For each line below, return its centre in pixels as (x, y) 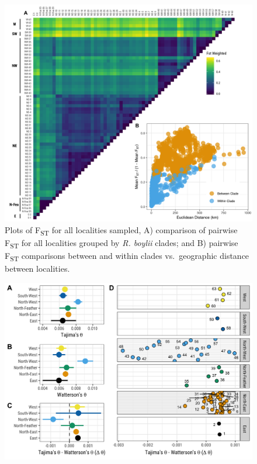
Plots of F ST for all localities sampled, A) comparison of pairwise (121, 230)
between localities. (37, 268)
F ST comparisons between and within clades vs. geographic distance (127, 256)
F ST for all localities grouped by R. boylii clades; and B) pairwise (121, 243)
